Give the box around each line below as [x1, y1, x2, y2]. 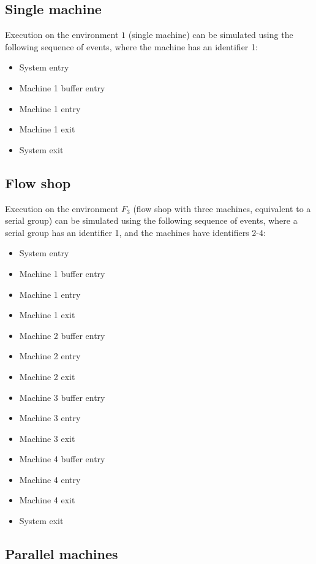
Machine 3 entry [19, 411, 81, 424]
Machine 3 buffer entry [19, 391, 105, 403]
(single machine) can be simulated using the [128, 28, 293, 41]
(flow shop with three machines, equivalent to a [133, 202, 311, 215]
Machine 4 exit [19, 493, 75, 506]
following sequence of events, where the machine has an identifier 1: [5, 40, 258, 53]
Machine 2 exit [19, 370, 75, 383]
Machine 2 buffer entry [19, 329, 105, 341]
